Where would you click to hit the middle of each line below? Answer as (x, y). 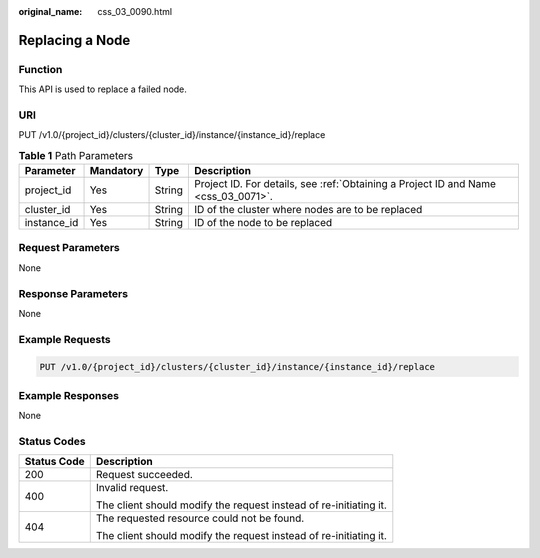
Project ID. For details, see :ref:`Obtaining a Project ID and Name (345, 184)
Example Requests (64, 339)
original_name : (50, 11)
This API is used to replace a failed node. (102, 89)
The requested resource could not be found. (200, 518)
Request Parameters (69, 248)
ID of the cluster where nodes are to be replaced (308, 210)
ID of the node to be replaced (263, 223)
